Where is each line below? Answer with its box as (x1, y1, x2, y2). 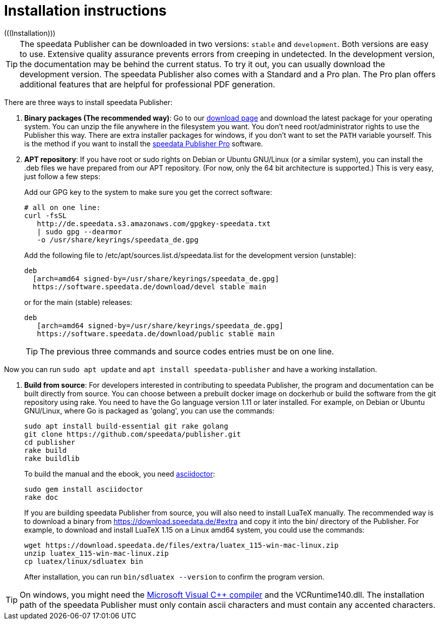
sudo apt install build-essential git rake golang (24, 422, 228, 430)
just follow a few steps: (24, 172, 100, 181)
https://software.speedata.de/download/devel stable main (32, 282, 267, 291)
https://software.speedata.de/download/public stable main (37, 329, 275, 338)
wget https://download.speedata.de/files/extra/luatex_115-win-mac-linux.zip (24, 541, 339, 549)
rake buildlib (24, 454, 80, 462)
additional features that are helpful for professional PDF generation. (20, 79, 275, 89)
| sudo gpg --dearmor (37, 227, 122, 236)
